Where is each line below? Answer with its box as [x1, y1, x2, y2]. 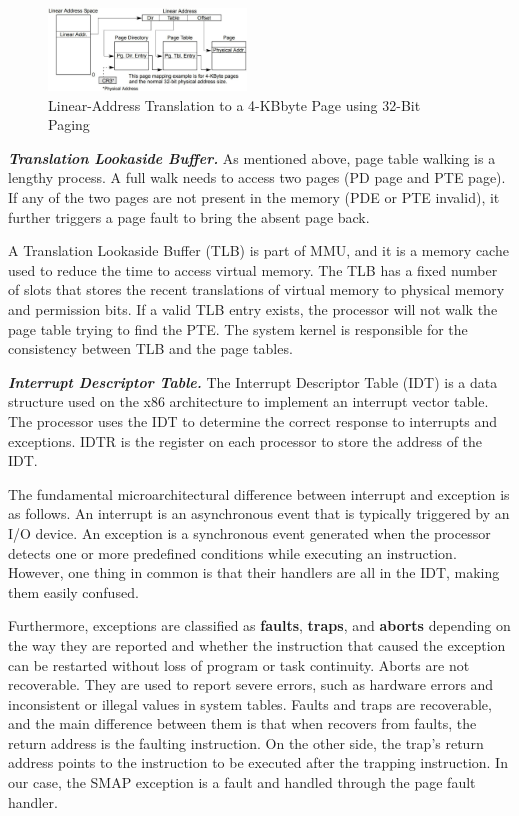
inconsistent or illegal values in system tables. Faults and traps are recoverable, [8, 693, 492, 714]
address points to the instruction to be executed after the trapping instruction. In [8, 752, 508, 773]
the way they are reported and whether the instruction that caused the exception [8, 634, 506, 655]
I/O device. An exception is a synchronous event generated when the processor [8, 522, 491, 543]
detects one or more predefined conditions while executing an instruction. [8, 542, 457, 563]
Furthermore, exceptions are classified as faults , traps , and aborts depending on [8, 615, 511, 636]
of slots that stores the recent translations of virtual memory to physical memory [8, 279, 505, 300]
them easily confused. [8, 581, 139, 602]
